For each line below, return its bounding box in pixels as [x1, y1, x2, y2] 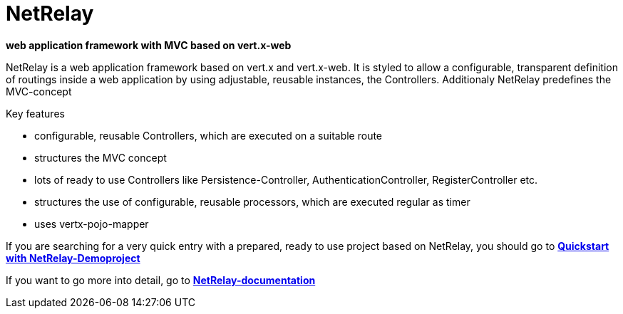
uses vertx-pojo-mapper [34, 217, 149, 230]
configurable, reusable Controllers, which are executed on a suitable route [34, 129, 383, 142]
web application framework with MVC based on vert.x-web [6, 38, 292, 51]
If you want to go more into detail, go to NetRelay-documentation [6, 273, 316, 286]
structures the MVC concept [34, 151, 167, 164]
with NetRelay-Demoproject [6, 251, 140, 264]
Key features [6, 107, 65, 120]
